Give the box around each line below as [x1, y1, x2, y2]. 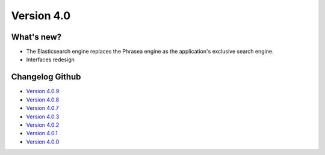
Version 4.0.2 [26, 121, 60, 129]
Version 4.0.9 [26, 88, 60, 95]
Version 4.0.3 [26, 113, 60, 120]
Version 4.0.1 [26, 130, 58, 137]
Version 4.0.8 [26, 96, 60, 103]
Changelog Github [11, 72, 81, 82]
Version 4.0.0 [26, 138, 60, 145]
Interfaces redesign [26, 56, 75, 63]
